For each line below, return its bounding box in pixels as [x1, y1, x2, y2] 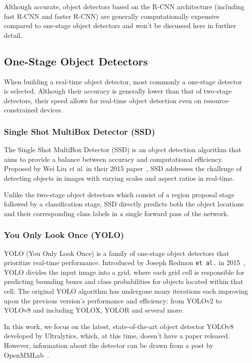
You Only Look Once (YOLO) [4, 229, 124, 241]
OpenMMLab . [4, 349, 49, 360]
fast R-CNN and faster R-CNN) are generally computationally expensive [4, 11, 220, 21]
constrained [4, 105, 38, 115]
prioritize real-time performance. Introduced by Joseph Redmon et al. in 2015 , [4, 257, 246, 268]
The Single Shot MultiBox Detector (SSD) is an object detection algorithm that [4, 144, 241, 155]
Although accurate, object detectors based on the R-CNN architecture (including [4, 1, 244, 11]
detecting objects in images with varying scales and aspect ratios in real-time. [4, 173, 235, 183]
